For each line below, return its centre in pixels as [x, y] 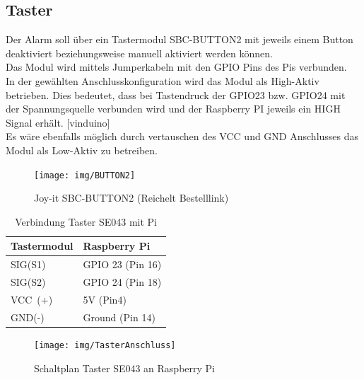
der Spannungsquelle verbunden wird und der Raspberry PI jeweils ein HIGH [173, 109]
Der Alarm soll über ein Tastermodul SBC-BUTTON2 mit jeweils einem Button [180, 39]
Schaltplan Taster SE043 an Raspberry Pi [125, 368]
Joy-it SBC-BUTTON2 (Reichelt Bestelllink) [131, 198]
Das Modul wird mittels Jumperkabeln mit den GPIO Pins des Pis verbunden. [176, 67]
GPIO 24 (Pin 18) [122, 282]
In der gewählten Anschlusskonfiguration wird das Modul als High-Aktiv [163, 80]
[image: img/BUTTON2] [85, 175]
